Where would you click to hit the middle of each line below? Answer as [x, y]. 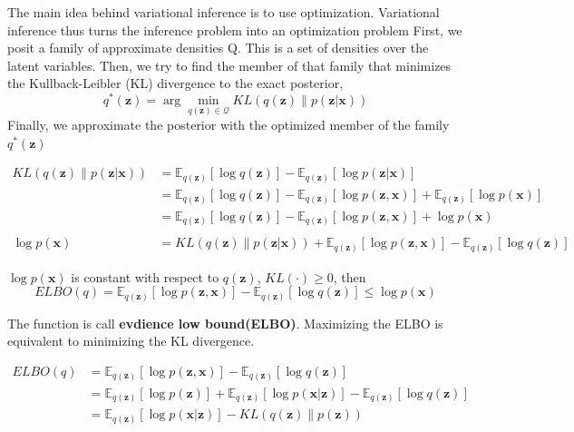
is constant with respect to [145, 276]
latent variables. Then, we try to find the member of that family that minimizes [229, 65]
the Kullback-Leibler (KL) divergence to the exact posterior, [175, 83]
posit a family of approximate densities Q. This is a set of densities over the [218, 48]
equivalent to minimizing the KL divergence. [131, 341]
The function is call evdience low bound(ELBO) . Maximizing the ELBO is [225, 323]
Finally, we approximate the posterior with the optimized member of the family [229, 125]
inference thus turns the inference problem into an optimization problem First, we [235, 29]
